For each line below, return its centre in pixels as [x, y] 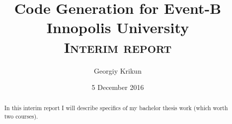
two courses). [21, 116]
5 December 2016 [118, 87]
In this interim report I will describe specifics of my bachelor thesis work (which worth [116, 108]
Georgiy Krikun [118, 70]
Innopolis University [118, 27]
